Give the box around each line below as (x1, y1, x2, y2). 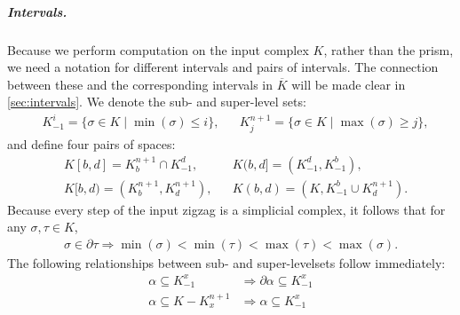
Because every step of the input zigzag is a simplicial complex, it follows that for (7, 200, 446, 218)
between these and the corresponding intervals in (7, 75, 274, 93)
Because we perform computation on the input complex (7, 40, 309, 59)
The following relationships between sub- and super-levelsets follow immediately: (7, 253, 446, 272)
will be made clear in (291, 75, 406, 93)
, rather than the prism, (323, 40, 454, 59)
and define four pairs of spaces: (7, 134, 176, 153)
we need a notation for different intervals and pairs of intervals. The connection (7, 58, 439, 76)
